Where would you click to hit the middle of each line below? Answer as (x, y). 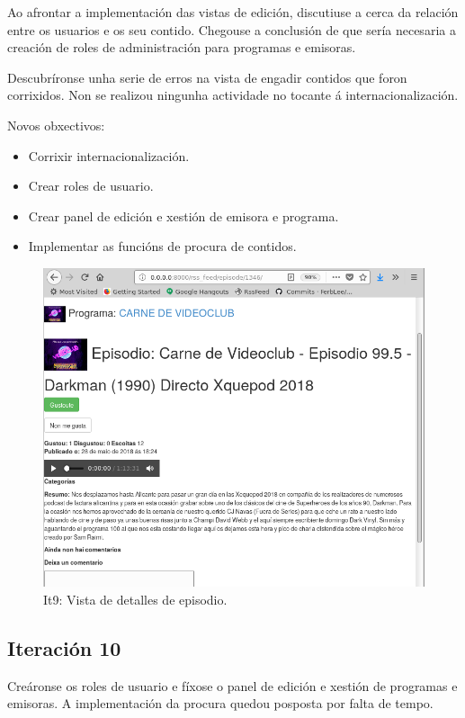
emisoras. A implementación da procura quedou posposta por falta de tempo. (220, 703)
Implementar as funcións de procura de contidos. (162, 246)
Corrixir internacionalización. (109, 155)
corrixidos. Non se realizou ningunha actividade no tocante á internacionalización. (233, 95)
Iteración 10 (64, 647)
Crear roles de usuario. (91, 186)
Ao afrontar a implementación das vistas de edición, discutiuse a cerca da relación (233, 12)
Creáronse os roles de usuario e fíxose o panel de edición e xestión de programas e (232, 685)
